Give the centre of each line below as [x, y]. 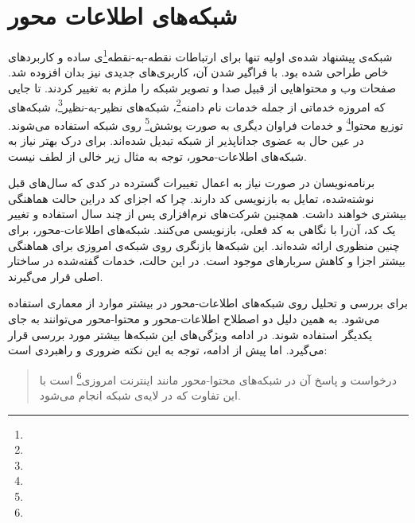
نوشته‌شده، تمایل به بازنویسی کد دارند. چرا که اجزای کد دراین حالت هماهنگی [191, 198]
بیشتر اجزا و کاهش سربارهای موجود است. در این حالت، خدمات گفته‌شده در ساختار [207, 261]
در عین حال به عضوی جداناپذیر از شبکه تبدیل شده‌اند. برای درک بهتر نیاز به [186, 141]
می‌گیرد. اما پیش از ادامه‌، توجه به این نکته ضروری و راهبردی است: [168, 350]
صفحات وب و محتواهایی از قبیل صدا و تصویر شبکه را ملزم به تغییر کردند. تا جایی [202, 87]
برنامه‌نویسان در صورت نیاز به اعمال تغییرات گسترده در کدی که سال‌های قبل [192, 183]
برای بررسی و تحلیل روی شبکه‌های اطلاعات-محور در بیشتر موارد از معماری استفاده [208, 303]
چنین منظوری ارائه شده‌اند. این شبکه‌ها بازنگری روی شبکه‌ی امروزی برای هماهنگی [204, 245]
